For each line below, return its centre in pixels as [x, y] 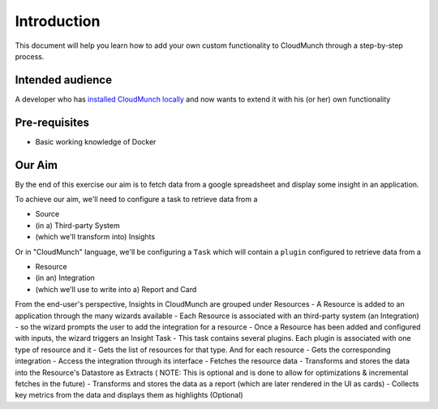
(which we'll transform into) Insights [95, 237]
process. [30, 56]
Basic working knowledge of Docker [96, 141]
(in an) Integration [65, 278]
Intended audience [64, 80]
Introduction [58, 21]
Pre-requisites [52, 122]
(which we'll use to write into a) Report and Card [116, 289]
